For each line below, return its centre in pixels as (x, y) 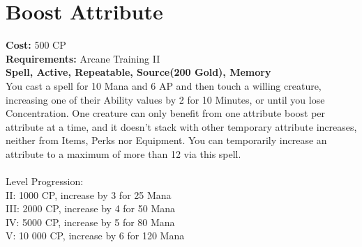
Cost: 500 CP (36, 45)
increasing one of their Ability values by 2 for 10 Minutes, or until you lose (165, 99)
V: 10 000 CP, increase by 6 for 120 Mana (95, 236)
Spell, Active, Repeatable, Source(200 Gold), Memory (138, 72)
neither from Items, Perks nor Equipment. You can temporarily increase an (166, 140)
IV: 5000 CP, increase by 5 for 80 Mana (90, 222)
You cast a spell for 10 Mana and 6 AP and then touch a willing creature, (164, 85)
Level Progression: (45, 181)
